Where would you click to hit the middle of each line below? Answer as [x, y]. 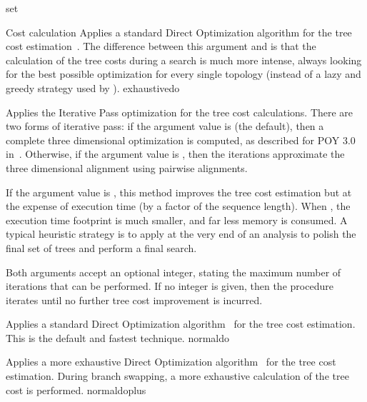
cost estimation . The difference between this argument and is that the [161, 46]
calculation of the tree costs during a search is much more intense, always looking [184, 60]
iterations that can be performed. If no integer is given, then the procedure [170, 286]
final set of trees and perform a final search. [101, 247]
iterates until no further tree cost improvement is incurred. [134, 300]
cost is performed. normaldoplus [76, 390]
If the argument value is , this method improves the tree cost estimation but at [179, 192]
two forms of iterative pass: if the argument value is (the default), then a [165, 126]
